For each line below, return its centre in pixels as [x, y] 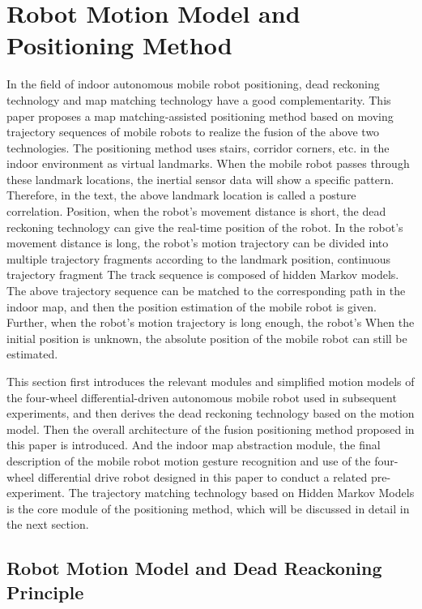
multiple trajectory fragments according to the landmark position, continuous [199, 258]
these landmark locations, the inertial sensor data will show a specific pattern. [200, 179]
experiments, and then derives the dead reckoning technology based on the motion [211, 413]
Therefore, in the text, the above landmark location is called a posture [181, 195]
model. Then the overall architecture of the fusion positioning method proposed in [211, 429]
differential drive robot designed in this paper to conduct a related [202, 476]
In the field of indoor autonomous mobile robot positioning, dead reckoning [193, 84]
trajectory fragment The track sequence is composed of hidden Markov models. [203, 274]
